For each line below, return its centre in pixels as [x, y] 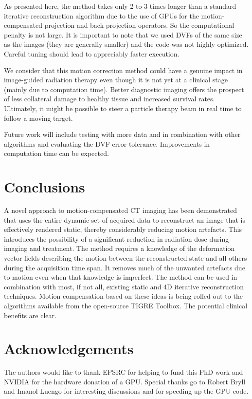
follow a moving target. [38, 118]
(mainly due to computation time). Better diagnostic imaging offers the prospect [124, 89]
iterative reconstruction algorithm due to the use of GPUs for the [101, 15]
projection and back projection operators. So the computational [139, 25]
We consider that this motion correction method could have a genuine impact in [123, 70]
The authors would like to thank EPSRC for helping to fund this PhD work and [124, 372]
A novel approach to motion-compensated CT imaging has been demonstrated [121, 210]
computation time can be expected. [56, 153]
